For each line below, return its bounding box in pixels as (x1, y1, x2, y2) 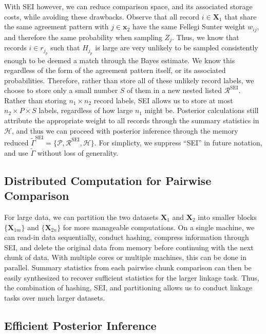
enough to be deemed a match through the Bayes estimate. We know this (4, 54, 235, 65)
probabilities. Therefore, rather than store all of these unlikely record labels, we (4, 75, 254, 85)
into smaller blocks (198, 211, 257, 222)
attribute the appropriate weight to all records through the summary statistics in (4, 115, 259, 126)
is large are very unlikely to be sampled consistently (95, 42, 258, 53)
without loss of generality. (37, 147, 119, 158)
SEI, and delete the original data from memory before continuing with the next (4, 242, 254, 252)
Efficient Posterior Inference (4, 317, 157, 333)
